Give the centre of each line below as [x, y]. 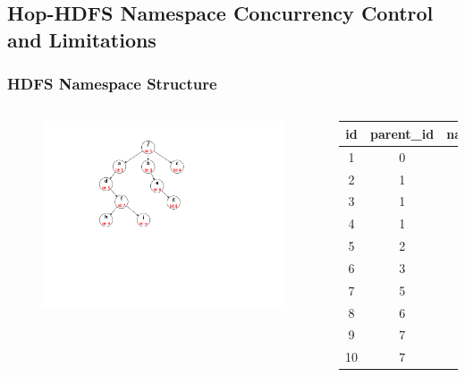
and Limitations [82, 39]
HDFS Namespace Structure [112, 84]
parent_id [402, 133]
